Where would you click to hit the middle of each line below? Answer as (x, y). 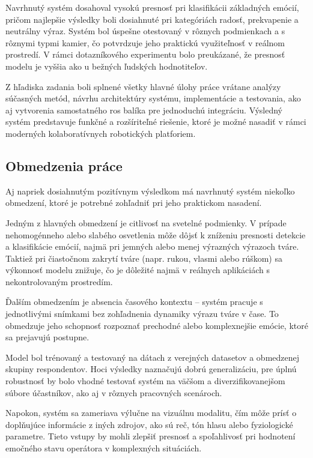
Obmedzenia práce (64, 165)
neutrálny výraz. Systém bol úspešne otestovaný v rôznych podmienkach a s (145, 31)
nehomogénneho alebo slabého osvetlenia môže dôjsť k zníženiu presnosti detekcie (156, 234)
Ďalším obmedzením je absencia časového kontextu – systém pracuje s (134, 302)
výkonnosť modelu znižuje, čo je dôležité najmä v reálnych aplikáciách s (138, 270)
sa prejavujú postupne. (47, 337)
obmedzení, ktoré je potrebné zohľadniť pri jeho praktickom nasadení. (134, 203)
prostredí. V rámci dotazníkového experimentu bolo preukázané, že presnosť (145, 54)
